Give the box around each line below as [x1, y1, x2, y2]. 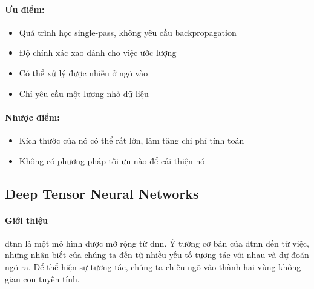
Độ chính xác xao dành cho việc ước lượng [19, 46, 177, 59]
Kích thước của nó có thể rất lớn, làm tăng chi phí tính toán [19, 133, 244, 146]
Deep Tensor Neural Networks [5, 184, 199, 202]
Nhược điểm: [5, 110, 60, 123]
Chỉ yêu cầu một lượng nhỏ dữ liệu [19, 87, 149, 99]
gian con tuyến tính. [5, 272, 80, 285]
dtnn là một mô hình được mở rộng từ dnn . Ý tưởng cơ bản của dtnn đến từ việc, [5, 236, 309, 249]
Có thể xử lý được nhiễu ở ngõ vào [19, 66, 148, 79]
